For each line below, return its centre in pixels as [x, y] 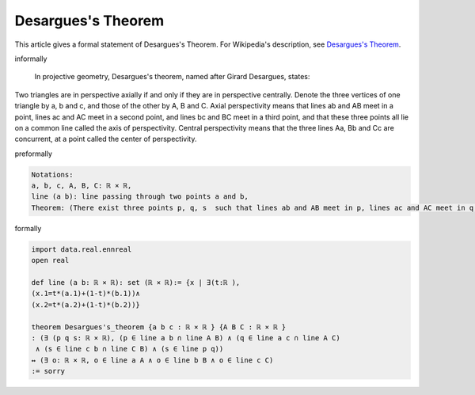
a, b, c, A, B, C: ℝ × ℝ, [82, 186]
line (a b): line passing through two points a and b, [140, 197]
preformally [34, 154]
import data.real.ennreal [82, 249]
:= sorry [48, 371]
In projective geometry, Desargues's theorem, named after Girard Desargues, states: [172, 77]
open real [50, 260]
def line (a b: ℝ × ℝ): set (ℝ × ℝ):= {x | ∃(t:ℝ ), [136, 282]
